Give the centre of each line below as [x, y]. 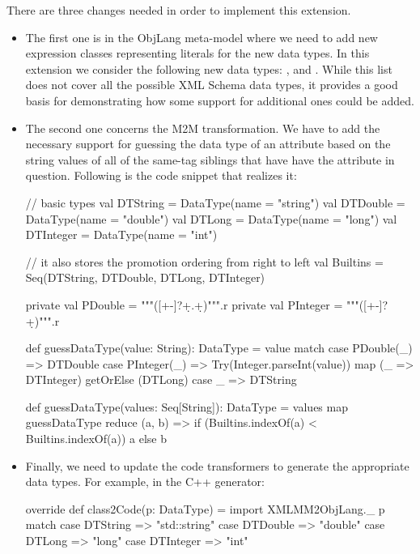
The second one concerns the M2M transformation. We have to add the [203, 128]
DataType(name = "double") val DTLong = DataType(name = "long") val [211, 218]
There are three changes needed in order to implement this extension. [179, 10]
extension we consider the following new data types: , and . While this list [209, 68]
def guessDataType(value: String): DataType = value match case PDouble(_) [219, 348]
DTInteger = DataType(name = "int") [121, 234]
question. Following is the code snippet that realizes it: [161, 175]
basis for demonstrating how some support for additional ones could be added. [220, 100]
